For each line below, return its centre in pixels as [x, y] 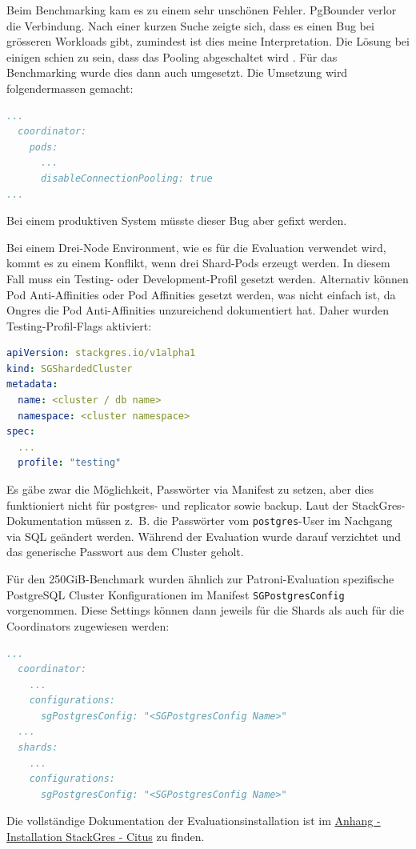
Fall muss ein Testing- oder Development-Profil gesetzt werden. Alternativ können [208, 278]
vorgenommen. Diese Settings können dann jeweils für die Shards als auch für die [205, 610]
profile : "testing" [70, 463]
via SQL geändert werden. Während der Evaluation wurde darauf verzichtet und [204, 536]
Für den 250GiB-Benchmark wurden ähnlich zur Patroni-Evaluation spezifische [200, 579]
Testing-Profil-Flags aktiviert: [79, 325]
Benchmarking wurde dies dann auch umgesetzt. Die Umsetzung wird [177, 72]
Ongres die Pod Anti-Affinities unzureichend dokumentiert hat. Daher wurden [198, 310]
